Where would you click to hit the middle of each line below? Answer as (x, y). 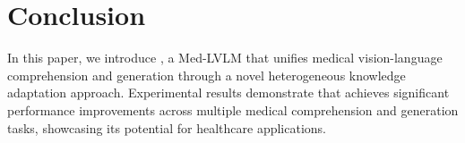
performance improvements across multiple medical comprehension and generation (233, 109)
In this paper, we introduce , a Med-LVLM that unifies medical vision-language (225, 58)
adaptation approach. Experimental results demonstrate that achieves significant (228, 93)
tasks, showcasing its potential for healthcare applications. (167, 127)
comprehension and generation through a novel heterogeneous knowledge (207, 75)
